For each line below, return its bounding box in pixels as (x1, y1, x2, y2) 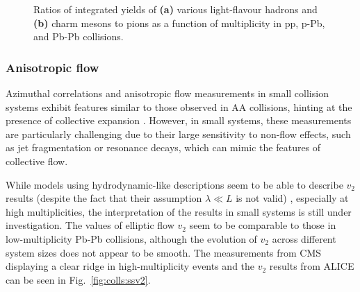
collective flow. (6, 153, 68, 168)
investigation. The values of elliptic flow (6, 218, 174, 232)
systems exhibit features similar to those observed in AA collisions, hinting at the (6, 99, 352, 114)
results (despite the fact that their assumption (6, 191, 202, 205)
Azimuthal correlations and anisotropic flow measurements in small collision (6, 86, 329, 100)
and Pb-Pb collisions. (33, 29, 124, 44)
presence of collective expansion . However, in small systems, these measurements (6, 113, 352, 128)
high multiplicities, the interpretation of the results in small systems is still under (6, 204, 352, 218)
